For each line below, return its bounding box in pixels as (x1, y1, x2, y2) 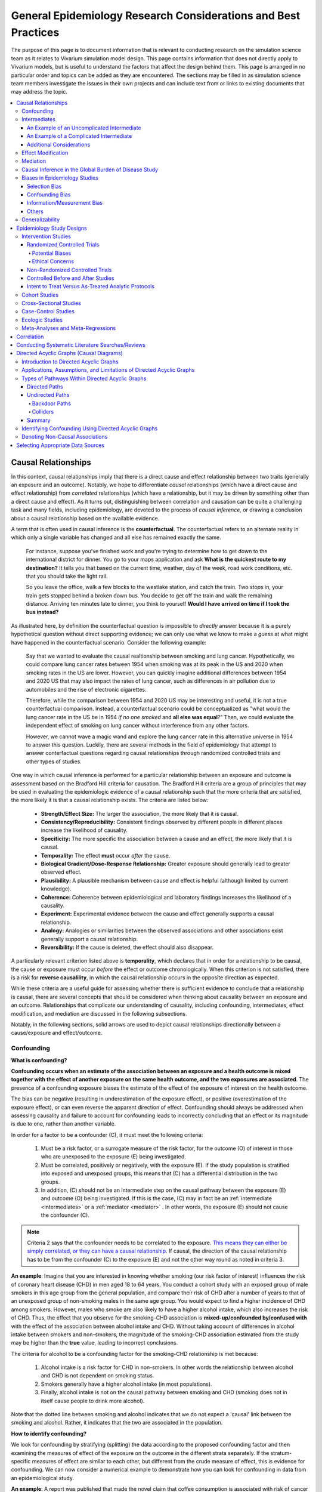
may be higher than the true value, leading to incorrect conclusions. (11, 1339, 178, 1346)
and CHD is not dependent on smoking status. (41, 1372, 154, 1379)
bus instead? (26, 609, 59, 616)
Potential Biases (32, 249, 72, 257)
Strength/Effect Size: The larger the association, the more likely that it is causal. (41, 810, 239, 817)
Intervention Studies (21, 233, 72, 240)
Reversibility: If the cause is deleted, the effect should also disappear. (41, 944, 214, 951)
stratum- (270, 1449, 292, 1456)
